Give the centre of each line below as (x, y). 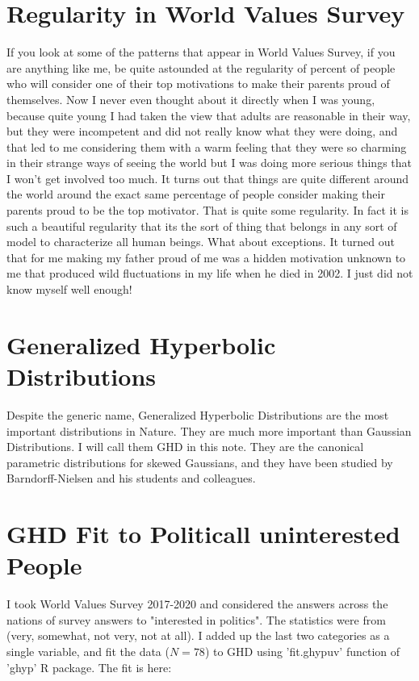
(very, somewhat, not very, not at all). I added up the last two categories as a (198, 635)
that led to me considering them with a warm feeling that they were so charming (207, 146)
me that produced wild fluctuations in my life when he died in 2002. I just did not (210, 273)
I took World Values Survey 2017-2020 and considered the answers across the (197, 604)
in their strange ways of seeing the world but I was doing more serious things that (209, 163)
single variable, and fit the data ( (88, 651)
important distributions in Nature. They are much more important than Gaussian (209, 430)
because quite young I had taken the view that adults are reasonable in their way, (209, 115)
